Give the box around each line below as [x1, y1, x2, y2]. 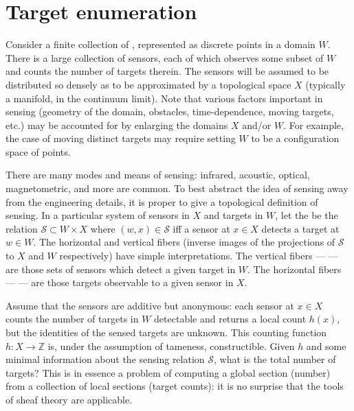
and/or [242, 117, 272, 132]
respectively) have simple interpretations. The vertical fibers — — [59, 248, 338, 263]
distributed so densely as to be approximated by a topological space [5, 77, 291, 91]
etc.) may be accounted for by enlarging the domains [5, 117, 228, 132]
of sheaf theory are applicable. [5, 392, 133, 406]
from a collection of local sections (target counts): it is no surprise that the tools [5, 379, 344, 393]
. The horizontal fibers [247, 261, 342, 276]
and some [306, 338, 346, 353]
